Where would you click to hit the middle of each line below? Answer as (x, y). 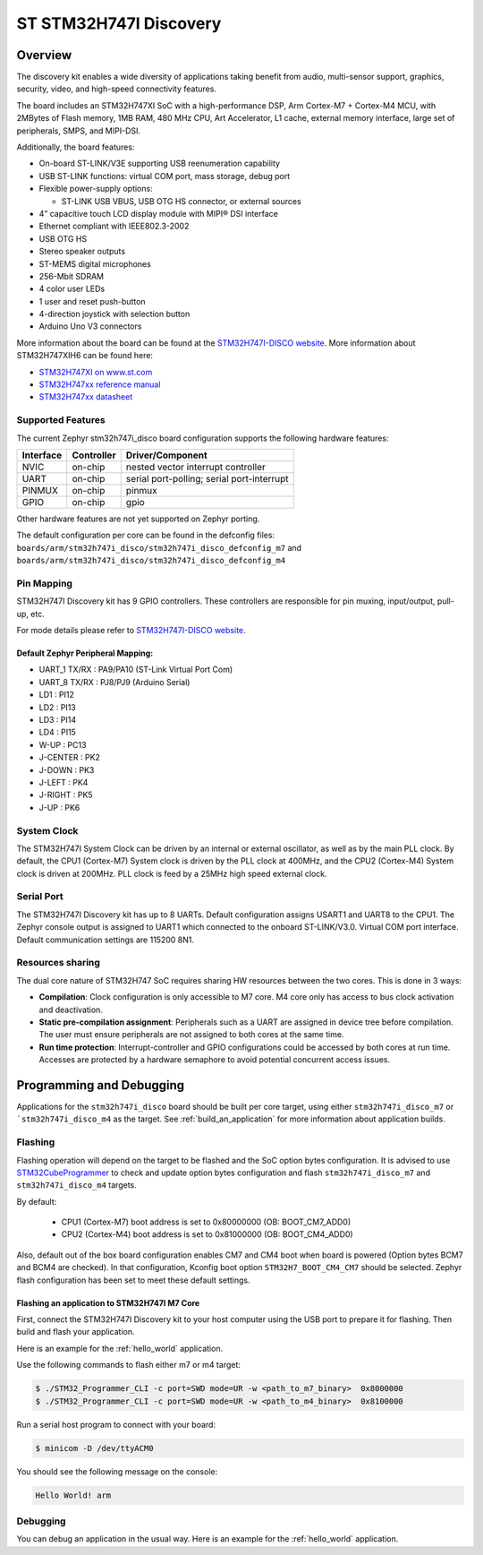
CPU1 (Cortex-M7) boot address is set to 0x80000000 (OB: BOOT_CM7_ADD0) (206, 1222)
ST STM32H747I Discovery (119, 23)
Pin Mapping (45, 583)
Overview (44, 55)
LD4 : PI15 (57, 732)
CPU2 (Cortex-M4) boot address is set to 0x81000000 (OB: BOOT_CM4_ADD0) (207, 1234)
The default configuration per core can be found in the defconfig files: (146, 535)
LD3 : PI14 (58, 720)
